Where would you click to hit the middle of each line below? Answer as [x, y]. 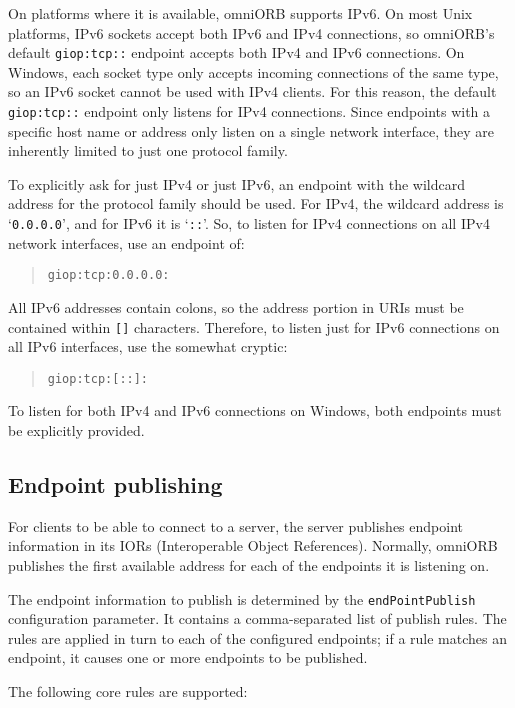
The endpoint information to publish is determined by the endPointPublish [242, 598]
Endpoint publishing [115, 484]
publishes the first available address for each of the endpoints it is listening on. [249, 565]
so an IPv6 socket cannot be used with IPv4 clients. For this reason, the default [252, 91]
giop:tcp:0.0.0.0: [108, 275]
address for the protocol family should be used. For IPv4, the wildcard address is [256, 203]
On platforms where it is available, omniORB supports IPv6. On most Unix [240, 13]
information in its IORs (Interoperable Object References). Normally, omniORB [253, 545]
